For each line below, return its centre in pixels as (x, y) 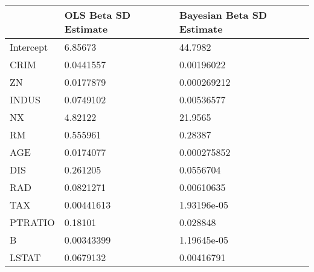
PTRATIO (32, 222)
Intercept (29, 47)
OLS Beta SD (98, 15)
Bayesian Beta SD (223, 15)
